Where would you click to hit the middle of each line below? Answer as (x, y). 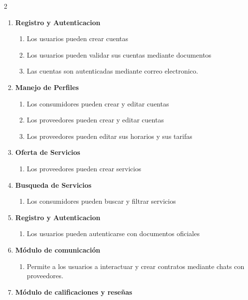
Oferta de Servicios (48, 152)
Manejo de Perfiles (47, 87)
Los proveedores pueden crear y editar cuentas (95, 120)
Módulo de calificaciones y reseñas (74, 292)
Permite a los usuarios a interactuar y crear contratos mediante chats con (136, 266)
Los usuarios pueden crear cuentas (78, 38)
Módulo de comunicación (58, 249)
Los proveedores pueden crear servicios (84, 168)
